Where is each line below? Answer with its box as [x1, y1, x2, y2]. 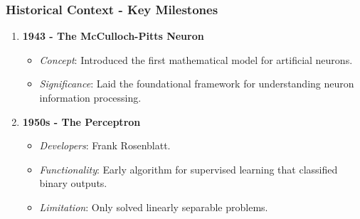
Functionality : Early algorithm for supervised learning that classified [39, 161, 338, 176]
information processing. [39, 90, 142, 105]
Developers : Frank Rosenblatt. [39, 138, 171, 153]
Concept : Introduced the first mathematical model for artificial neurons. [39, 52, 353, 67]
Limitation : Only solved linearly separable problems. [39, 199, 268, 214]
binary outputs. [39, 176, 107, 191]
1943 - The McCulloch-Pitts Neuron [22, 28, 204, 43]
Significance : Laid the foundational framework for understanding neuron [39, 76, 354, 91]
